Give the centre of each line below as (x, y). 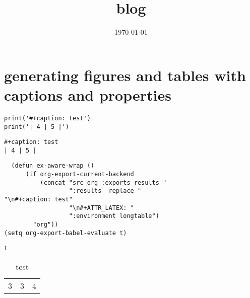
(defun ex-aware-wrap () (53, 166)
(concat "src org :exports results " (103, 182)
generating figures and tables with (125, 75)
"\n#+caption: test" (39, 200)
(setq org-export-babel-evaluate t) (66, 233)
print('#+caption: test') (47, 118)
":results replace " (105, 191)
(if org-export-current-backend (80, 174)
